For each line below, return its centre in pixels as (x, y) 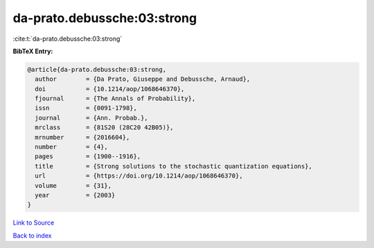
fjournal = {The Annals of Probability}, (115, 99)
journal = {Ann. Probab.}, (91, 118)
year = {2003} (75, 195)
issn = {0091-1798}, (86, 108)
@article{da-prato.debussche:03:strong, (97, 69)
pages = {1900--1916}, (88, 156)
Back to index (32, 236)
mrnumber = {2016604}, (82, 137)
